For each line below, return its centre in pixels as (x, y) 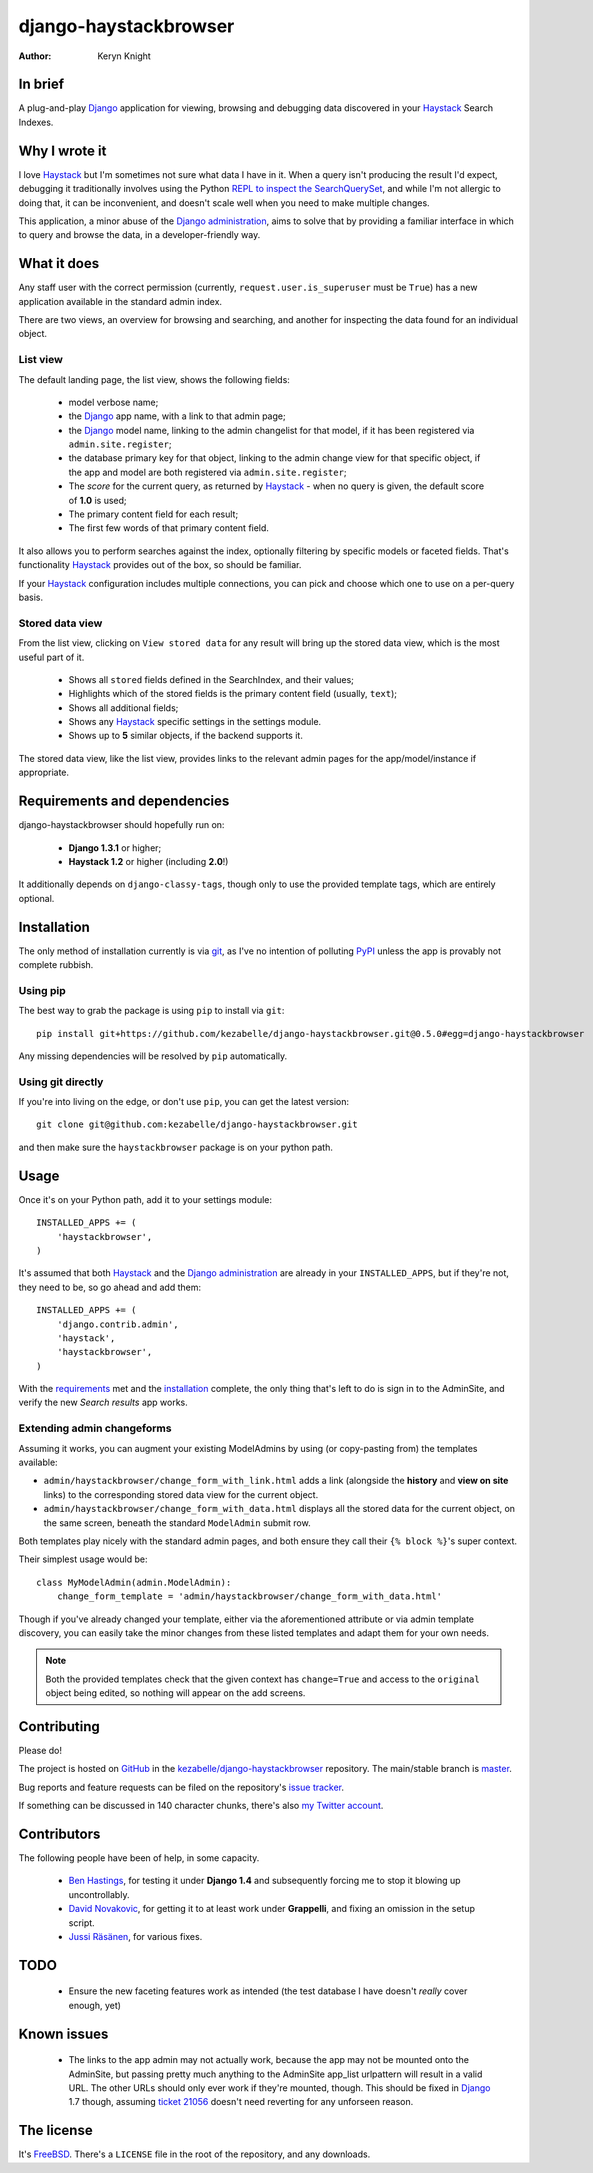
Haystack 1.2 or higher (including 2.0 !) (148, 861)
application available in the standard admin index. (120, 301)
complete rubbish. (56, 965)
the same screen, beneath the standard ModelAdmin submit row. (177, 1522)
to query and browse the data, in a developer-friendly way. (139, 235)
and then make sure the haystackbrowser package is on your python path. (176, 1147)
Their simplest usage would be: (83, 1559)
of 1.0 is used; (97, 500)
